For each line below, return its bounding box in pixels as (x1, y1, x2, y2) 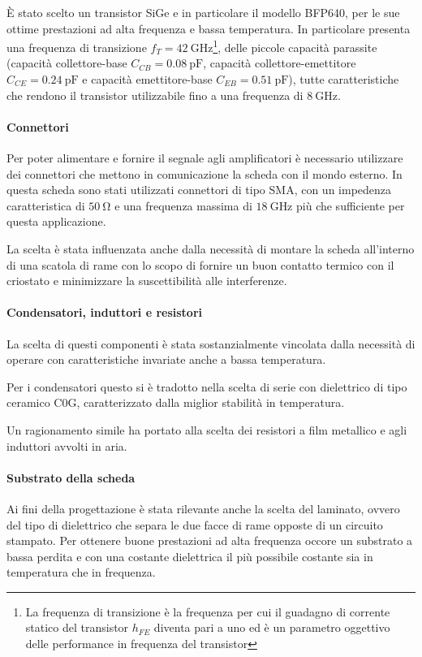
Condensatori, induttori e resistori (6, 304, 202, 321)
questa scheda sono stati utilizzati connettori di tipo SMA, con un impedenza (6, 181, 392, 198)
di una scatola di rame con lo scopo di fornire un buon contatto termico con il (6, 256, 394, 273)
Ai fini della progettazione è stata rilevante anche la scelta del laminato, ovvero (6, 499, 400, 517)
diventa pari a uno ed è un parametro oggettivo (153, 619, 390, 636)
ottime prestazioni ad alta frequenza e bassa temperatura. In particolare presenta (6, 19, 411, 37)
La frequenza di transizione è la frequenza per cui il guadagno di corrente (25, 603, 390, 620)
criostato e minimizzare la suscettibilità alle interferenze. (6, 272, 287, 289)
